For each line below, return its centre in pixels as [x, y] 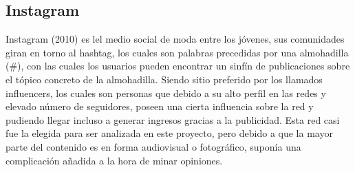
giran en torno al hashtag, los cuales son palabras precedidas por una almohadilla [177, 52]
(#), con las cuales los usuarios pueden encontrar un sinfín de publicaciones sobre [178, 66]
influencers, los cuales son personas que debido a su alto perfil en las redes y [166, 93]
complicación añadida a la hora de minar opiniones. [114, 160]
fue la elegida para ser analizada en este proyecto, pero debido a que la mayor [169, 133]
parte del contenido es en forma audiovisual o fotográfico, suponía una [153, 146]
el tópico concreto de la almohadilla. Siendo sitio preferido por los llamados [164, 79]
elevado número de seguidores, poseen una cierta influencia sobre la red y [160, 106]
